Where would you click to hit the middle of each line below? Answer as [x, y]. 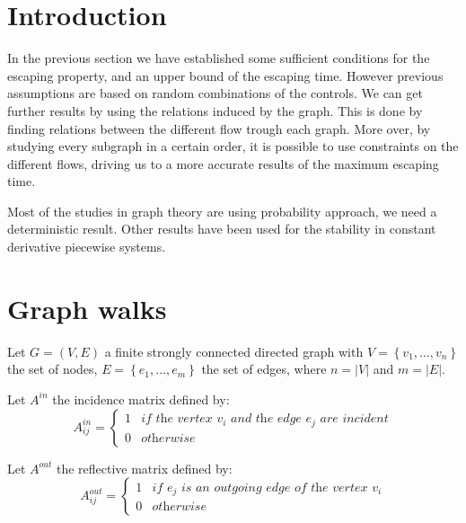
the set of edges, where [264, 369]
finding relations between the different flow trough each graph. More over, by [219, 128]
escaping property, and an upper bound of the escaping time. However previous [225, 75]
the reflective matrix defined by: [144, 468]
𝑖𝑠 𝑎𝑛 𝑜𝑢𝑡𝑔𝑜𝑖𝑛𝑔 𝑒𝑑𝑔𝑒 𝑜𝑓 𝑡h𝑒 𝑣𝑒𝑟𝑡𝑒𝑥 [274, 488]
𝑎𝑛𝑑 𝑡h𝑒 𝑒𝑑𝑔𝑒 [266, 419]
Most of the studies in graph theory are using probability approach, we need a [222, 211]
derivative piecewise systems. [87, 247]
